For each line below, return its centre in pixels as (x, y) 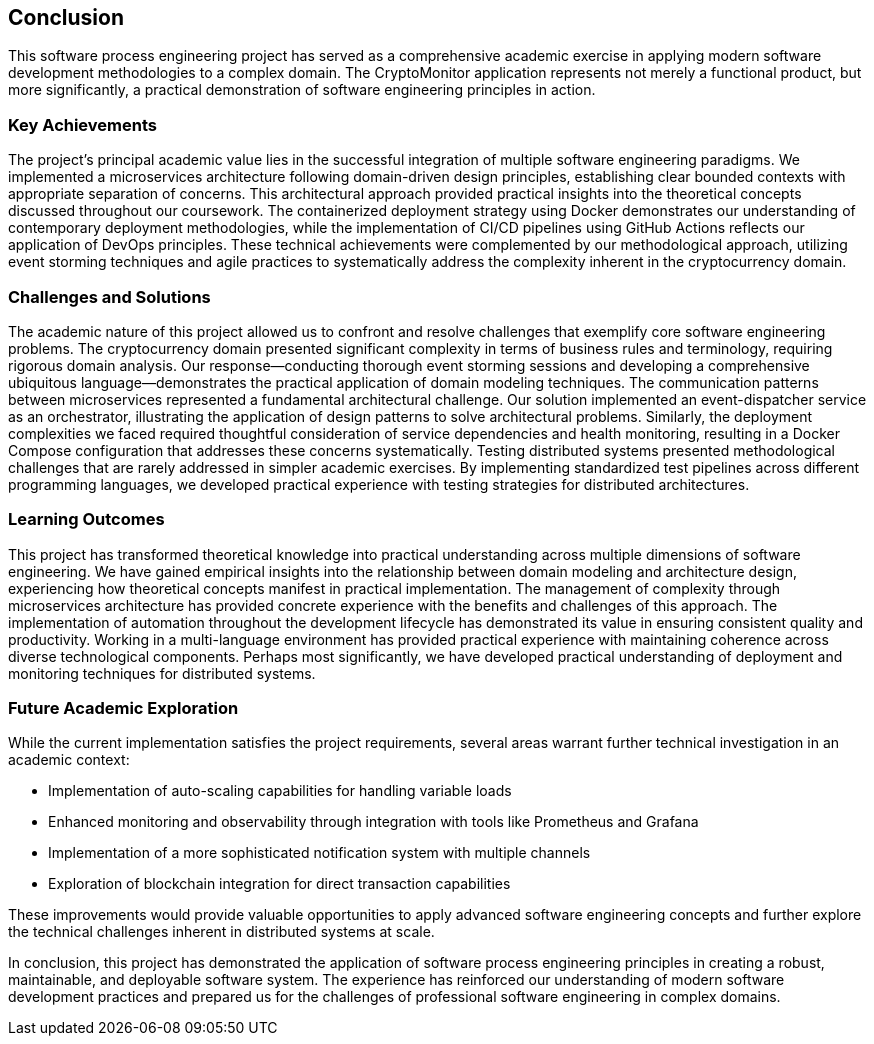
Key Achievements (82, 124)
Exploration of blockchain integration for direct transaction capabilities (279, 884)
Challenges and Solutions (109, 296)
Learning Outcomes (86, 519)
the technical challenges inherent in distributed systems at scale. (221, 932)
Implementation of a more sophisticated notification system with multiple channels (319, 853)
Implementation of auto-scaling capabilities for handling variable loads (280, 791)
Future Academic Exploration (123, 708)
